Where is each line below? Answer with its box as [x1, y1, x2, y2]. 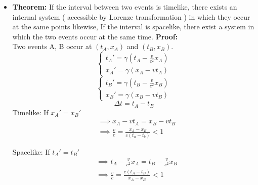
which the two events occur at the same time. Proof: [12, 31, 178, 41]
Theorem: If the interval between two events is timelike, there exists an [12, 2, 237, 12]
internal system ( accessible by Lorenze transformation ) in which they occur [12, 11, 250, 22]
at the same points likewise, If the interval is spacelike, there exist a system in [12, 21, 254, 32]
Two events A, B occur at [12, 41, 92, 52]
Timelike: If [12, 107, 49, 117]
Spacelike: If [12, 146, 50, 157]
